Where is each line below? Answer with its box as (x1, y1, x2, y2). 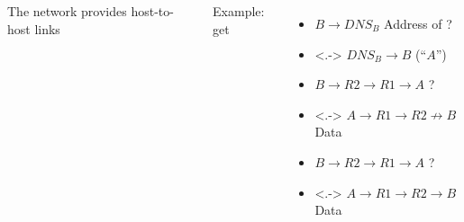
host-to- (131, 2, 174, 20)
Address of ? (384, 14, 452, 32)
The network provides (7, 2, 127, 20)
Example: (213, 2, 265, 20)
